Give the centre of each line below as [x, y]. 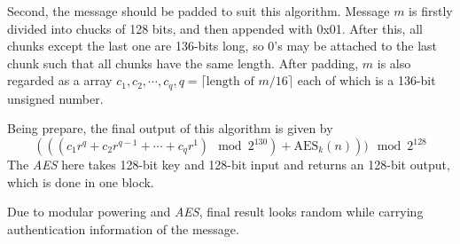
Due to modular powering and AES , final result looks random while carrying [215, 212]
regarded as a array [60, 80]
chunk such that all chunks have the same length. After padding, [183, 63]
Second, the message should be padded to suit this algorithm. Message [199, 11]
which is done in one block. [81, 181]
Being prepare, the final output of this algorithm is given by [170, 128]
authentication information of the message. [123, 228]
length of [230, 82]
